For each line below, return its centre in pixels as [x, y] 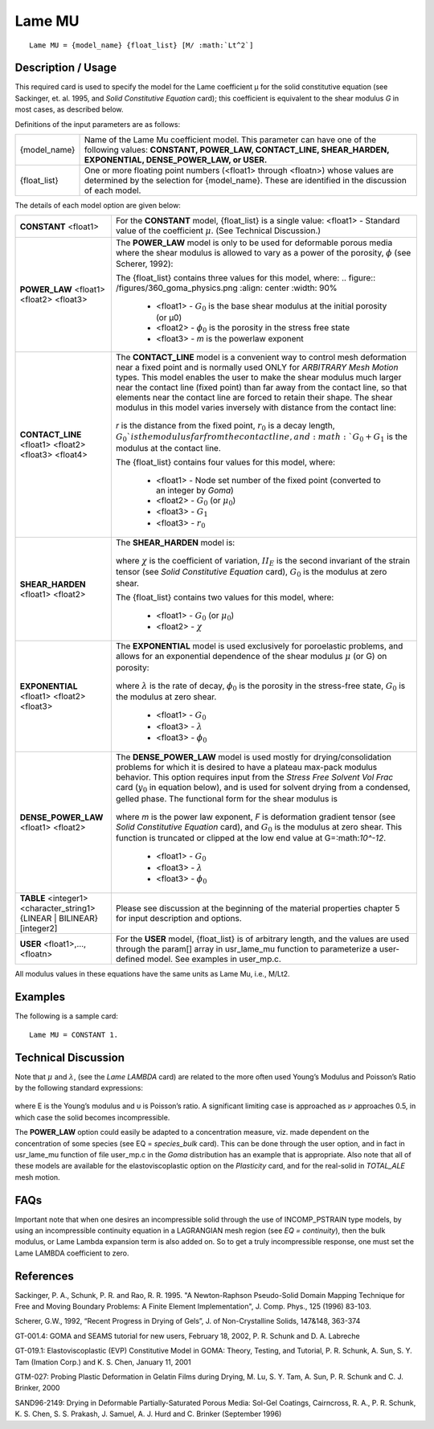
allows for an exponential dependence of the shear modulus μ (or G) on [251, 657]
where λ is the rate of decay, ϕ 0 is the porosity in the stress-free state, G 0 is [260, 686]
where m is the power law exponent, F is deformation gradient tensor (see [256, 817]
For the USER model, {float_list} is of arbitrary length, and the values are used [262, 939]
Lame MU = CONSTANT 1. [74, 1034]
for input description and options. [179, 919]
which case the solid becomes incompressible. [92, 1117]
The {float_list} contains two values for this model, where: [225, 597]
